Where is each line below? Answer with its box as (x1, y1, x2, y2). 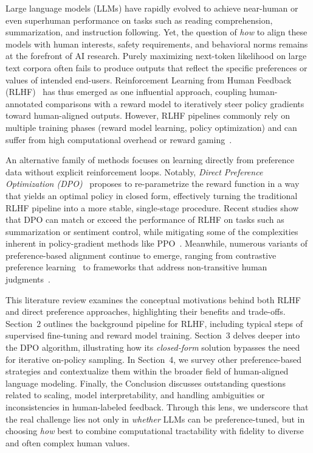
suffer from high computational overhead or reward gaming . (5, 133, 232, 146)
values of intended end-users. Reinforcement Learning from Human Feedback (5, 73, 292, 86)
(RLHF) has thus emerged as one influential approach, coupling (5, 85, 247, 98)
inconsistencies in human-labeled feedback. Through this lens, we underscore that (5, 401, 309, 413)
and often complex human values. (5, 436, 130, 449)
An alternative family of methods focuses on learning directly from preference (5, 153, 294, 166)
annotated (5, 97, 43, 110)
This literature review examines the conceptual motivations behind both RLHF (5, 293, 301, 306)
